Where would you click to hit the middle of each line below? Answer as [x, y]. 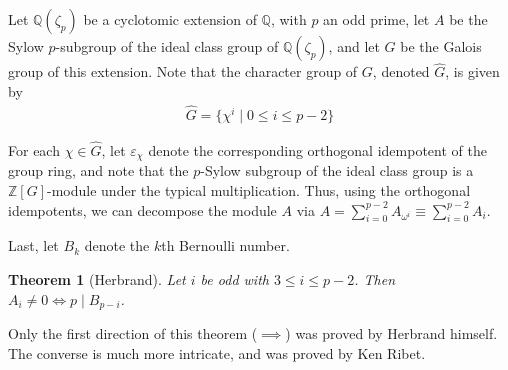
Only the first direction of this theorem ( [133, 332]
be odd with [234, 278]
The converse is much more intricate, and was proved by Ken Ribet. [217, 352]
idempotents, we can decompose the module [142, 209]
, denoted [401, 71]
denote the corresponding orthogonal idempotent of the [317, 149]
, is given [472, 71]
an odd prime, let [376, 19]
